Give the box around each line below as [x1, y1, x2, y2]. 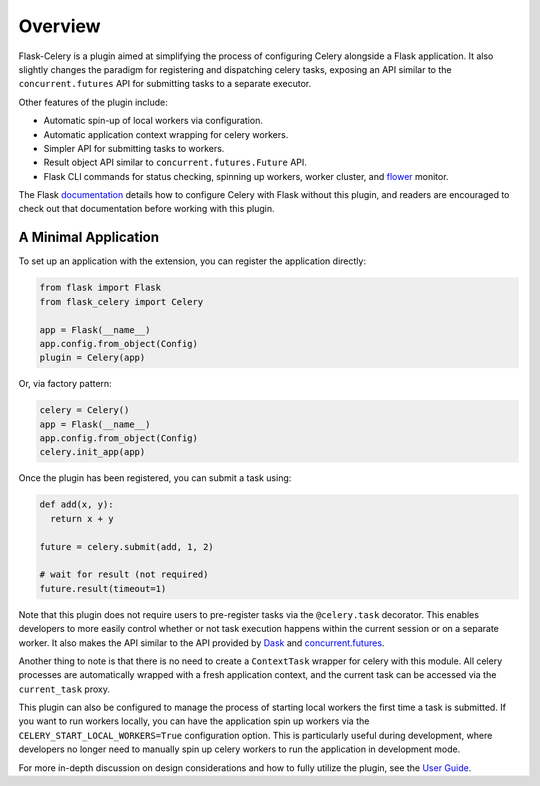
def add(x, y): [39, 499, 114, 510]
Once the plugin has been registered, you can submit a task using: [18, 472, 292, 484]
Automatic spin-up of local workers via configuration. [43, 115, 264, 127]
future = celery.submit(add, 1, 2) [39, 541, 214, 552]
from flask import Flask [39, 282, 162, 294]
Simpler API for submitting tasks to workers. [43, 142, 225, 154]
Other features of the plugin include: [18, 96, 169, 108]
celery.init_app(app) [39, 446, 146, 458]
